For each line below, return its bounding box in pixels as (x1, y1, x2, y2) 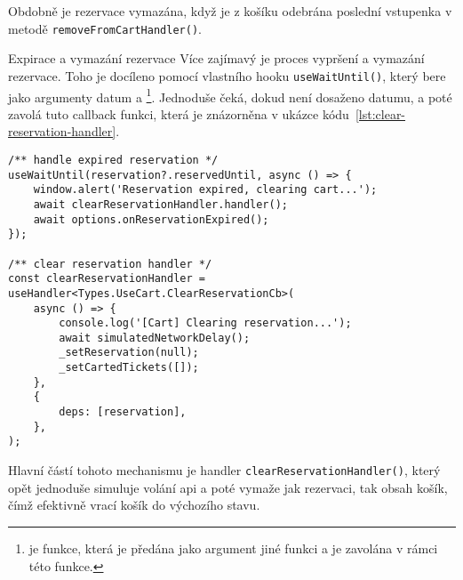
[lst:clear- (355, 104, 406, 123)
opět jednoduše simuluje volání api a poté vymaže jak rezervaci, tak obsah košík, (8, 478, 448, 496)
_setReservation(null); (59, 346, 199, 359)
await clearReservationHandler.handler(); (33, 197, 288, 211)
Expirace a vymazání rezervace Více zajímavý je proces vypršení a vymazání (8, 49, 425, 68)
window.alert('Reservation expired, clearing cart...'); (33, 183, 378, 197)
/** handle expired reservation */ (8, 153, 219, 166)
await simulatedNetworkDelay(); (59, 331, 251, 344)
